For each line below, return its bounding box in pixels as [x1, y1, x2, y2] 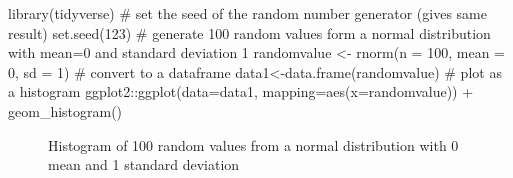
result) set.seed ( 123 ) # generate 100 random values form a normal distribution [8, 22, 491, 43]
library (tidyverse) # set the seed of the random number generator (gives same [8, 3, 487, 23]
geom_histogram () [8, 100, 123, 121]
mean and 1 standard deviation [48, 154, 240, 175]
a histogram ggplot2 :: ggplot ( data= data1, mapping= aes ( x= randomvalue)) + [8, 81, 474, 102]
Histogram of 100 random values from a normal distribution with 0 [48, 134, 459, 155]
